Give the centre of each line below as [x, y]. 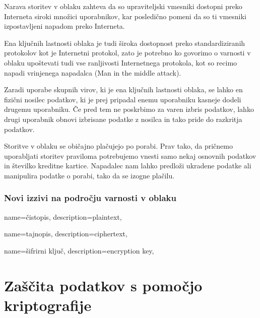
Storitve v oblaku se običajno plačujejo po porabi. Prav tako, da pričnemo [118, 146]
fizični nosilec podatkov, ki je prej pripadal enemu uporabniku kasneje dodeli [123, 99]
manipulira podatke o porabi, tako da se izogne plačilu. [89, 175]
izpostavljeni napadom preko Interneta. [64, 26]
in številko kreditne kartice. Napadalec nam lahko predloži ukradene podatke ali [128, 166]
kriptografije [48, 305]
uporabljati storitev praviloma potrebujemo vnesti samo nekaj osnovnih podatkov [130, 155]
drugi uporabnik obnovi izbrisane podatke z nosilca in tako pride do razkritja [123, 119]
